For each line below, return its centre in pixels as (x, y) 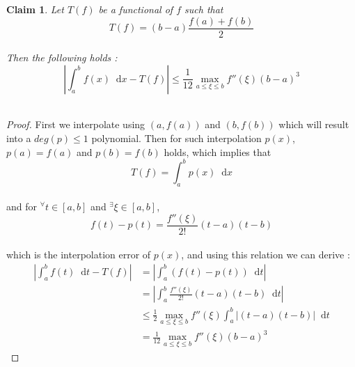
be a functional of (136, 9)
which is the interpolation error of (79, 255)
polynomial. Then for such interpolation (176, 138)
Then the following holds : (62, 57)
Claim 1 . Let (35, 9)
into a (19, 138)
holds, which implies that (218, 151)
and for (22, 206)
